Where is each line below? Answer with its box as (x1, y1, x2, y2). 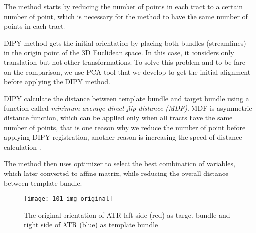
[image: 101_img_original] (24, 195, 113, 203)
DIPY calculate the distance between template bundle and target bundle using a (4, 93, 249, 103)
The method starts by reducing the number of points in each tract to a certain (4, 1, 243, 11)
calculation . (4, 141, 41, 152)
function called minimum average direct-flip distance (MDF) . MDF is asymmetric (4, 103, 252, 113)
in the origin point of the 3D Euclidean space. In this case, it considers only (4, 47, 234, 58)
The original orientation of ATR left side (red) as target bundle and (24, 209, 230, 220)
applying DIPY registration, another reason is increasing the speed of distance (4, 132, 242, 142)
